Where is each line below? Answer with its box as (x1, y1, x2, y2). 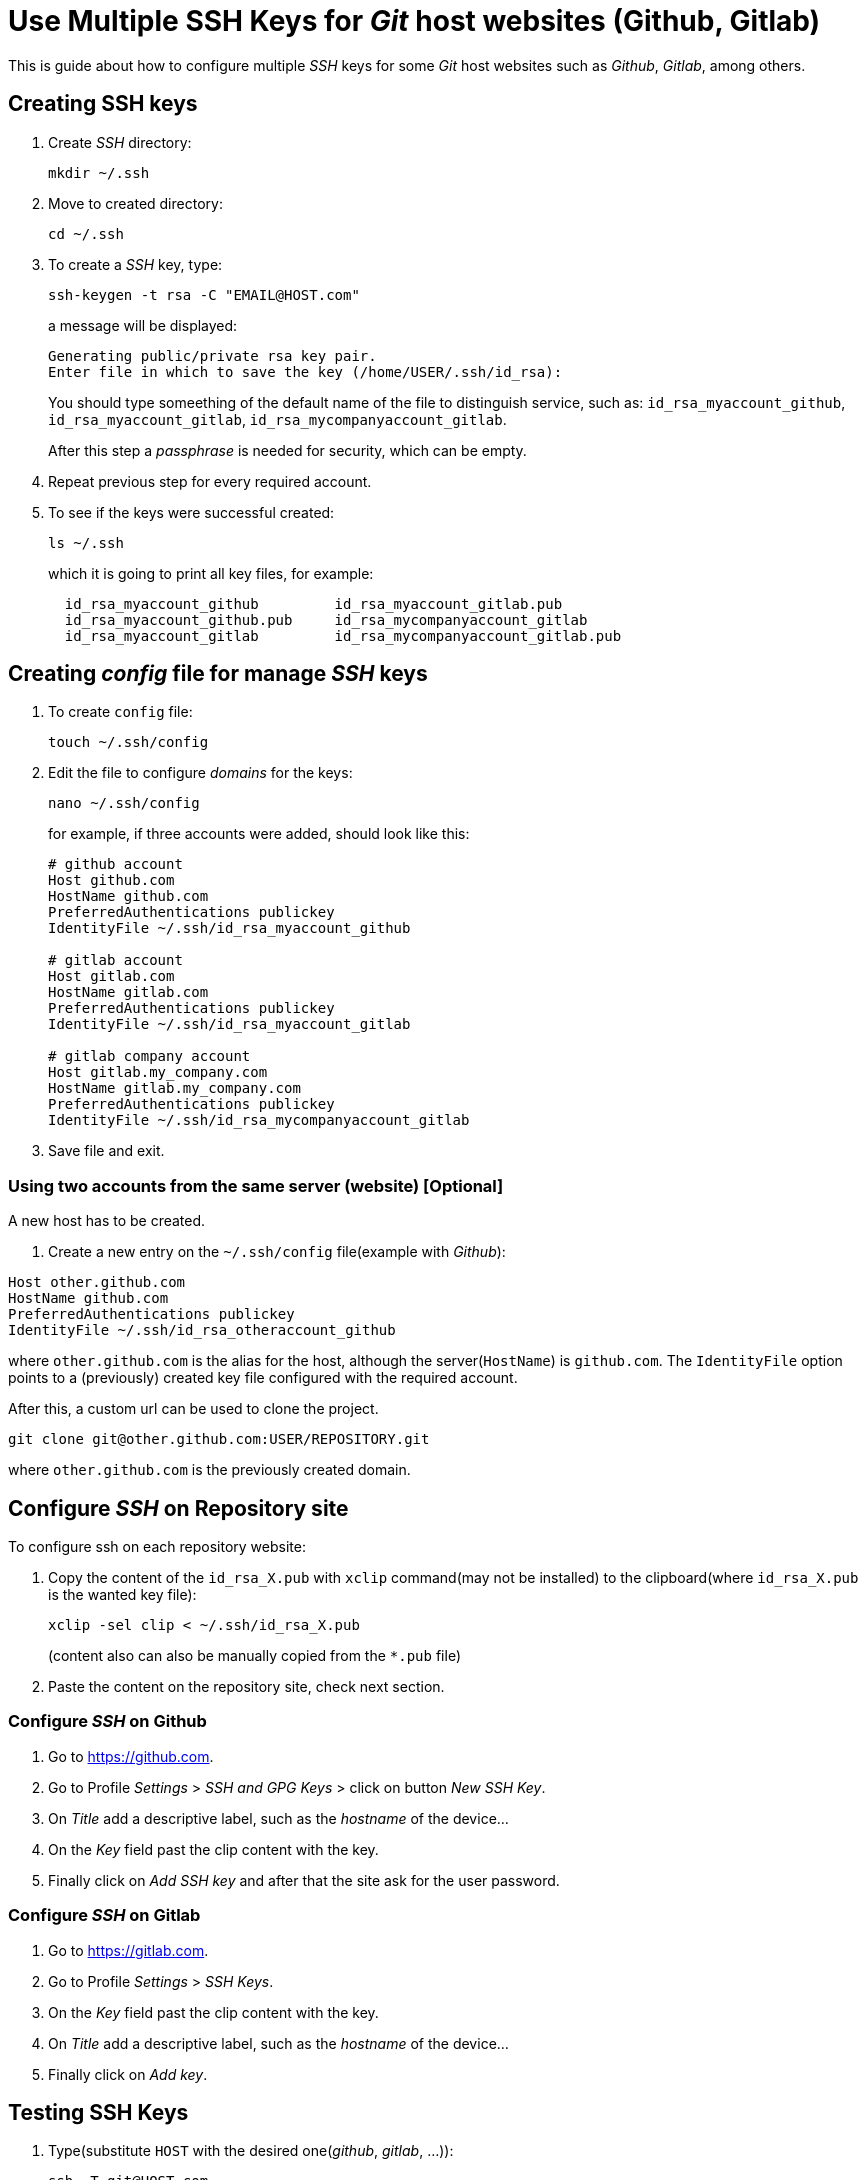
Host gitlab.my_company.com (48, 1064, 268, 1081)
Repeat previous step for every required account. (48, 472, 372, 490)
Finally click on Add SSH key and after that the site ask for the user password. (48, 1871, 560, 1889)
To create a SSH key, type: (48, 255, 223, 273)
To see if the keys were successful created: (48, 503, 335, 521)
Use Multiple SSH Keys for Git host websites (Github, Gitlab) (8, 4, 821, 38)
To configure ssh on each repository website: (8, 1538, 306, 1556)
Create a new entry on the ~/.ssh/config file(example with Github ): (48, 1243, 506, 1261)
